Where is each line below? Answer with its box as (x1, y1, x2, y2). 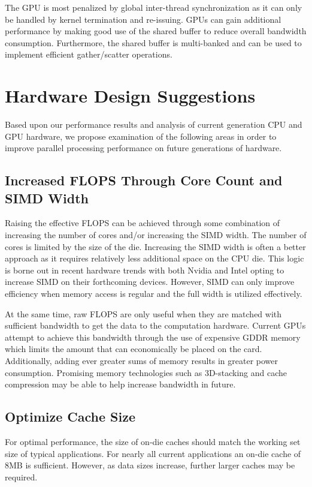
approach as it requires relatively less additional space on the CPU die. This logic (5, 252, 304, 264)
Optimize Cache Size (5, 407, 136, 426)
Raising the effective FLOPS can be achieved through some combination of (5, 217, 280, 229)
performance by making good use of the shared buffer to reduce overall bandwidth (5, 25, 307, 37)
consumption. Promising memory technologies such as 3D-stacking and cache (5, 366, 287, 378)
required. (5, 470, 38, 483)
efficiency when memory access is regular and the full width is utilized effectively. (5, 287, 302, 300)
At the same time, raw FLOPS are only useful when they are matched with (5, 307, 282, 320)
